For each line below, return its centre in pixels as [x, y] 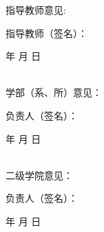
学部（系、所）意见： [54, 92]
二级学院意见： [39, 175]
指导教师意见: [36, 10]
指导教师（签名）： [46, 33]
